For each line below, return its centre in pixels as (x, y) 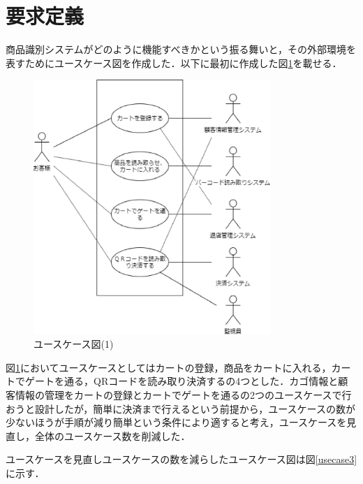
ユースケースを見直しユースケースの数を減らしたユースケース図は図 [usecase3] (181, 459)
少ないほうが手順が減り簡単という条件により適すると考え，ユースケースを (176, 422)
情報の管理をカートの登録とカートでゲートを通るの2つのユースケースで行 (183, 395)
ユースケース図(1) (74, 344)
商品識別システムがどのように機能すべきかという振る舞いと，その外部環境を (181, 49)
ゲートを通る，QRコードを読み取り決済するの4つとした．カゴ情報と (181, 381)
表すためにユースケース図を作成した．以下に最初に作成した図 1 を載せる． (174, 63)
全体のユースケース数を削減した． (112, 435)
